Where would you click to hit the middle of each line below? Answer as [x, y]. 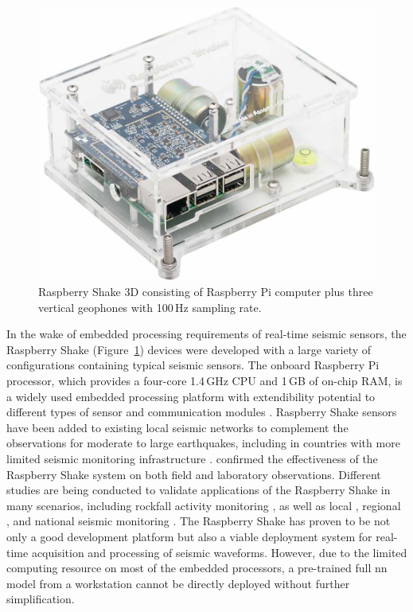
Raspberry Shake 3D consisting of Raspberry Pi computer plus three [206, 291]
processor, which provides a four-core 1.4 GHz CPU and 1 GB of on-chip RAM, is [205, 380]
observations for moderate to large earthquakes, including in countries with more [203, 443]
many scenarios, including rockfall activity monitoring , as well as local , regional [204, 505]
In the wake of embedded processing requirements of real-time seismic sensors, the [206, 334]
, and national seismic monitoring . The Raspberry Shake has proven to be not [199, 521]
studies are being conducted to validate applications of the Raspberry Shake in [199, 490]
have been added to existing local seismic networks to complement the [177, 427]
